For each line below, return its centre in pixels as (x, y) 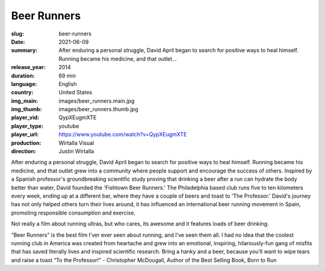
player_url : (25, 135)
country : (22, 93)
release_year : (29, 67)
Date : (18, 41)
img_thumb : (26, 109)
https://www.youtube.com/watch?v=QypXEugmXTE (123, 135)
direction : (23, 151)
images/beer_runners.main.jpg (97, 101)
